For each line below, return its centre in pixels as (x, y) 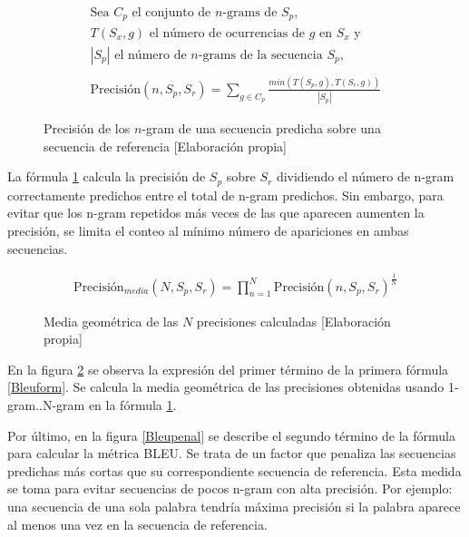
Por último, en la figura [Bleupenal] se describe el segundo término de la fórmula (231, 435)
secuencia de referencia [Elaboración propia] (166, 146)
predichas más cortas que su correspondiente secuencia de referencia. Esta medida (234, 470)
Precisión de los (87, 128)
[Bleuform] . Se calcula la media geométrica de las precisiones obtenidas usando (226, 387)
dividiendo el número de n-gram (365, 176)
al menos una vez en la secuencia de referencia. (137, 524)
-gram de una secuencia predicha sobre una (261, 128)
